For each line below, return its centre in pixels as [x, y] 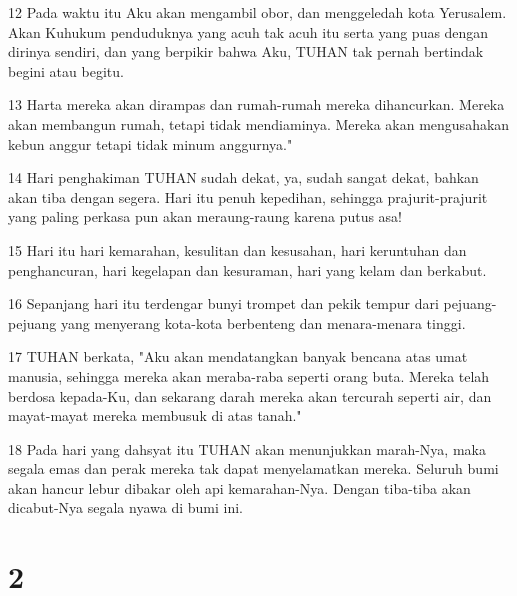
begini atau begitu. [66, 70]
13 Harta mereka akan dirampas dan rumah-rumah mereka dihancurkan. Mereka [256, 104]
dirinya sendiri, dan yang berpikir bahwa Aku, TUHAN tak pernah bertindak [246, 51]
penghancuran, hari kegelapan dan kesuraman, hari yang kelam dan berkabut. [247, 269]
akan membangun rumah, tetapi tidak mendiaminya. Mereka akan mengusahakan [259, 123]
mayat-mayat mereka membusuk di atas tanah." [155, 415]
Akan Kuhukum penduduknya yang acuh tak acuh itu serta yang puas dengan [248, 31]
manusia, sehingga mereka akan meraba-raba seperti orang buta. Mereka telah [249, 375]
